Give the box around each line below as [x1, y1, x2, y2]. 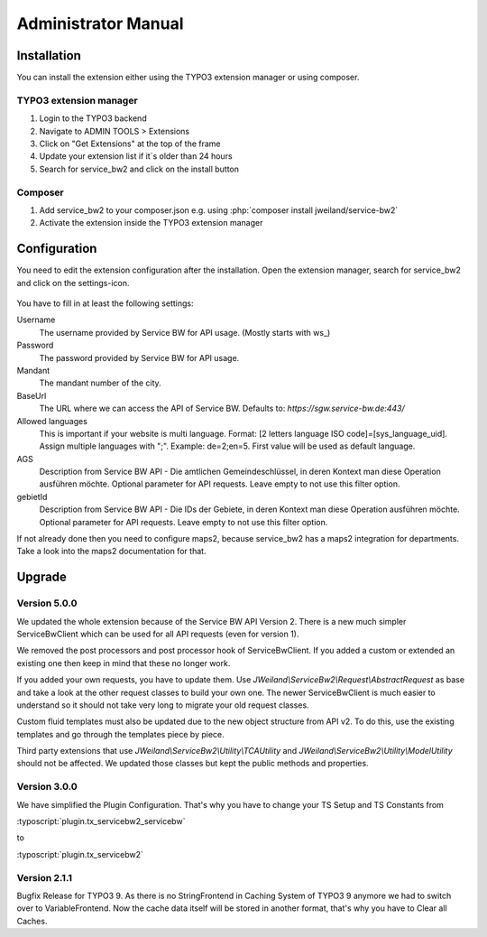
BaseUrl [16, 390, 47, 401]
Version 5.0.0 [16, 597, 78, 609]
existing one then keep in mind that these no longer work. [16, 657, 231, 668]
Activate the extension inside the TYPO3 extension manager [39, 218, 263, 228]
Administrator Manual [16, 14, 184, 33]
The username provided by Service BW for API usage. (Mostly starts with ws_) [39, 327, 331, 338]
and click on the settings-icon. [16, 277, 130, 288]
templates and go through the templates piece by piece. [16, 728, 225, 739]
